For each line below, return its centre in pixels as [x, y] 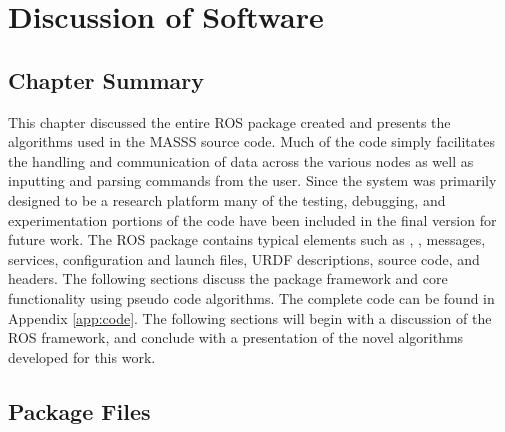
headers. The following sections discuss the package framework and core [228, 278]
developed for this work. [82, 356]
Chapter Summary [106, 79]
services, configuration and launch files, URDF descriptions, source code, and [244, 258]
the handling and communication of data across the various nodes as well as [241, 160]
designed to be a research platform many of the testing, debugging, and [227, 199]
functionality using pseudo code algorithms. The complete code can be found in [251, 297]
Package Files [79, 410]
